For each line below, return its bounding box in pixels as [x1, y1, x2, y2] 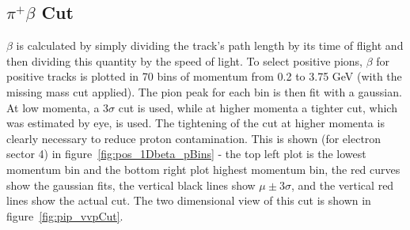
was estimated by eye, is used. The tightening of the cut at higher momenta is [6, 115, 385, 131]
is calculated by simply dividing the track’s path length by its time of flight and [16, 37, 404, 54]
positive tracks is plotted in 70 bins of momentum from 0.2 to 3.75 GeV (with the [6, 68, 402, 85]
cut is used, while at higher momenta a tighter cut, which [118, 99, 397, 115]
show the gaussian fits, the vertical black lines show [6, 176, 256, 193]
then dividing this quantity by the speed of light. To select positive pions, [6, 52, 363, 69]
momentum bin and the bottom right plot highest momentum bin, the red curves [6, 160, 401, 177]
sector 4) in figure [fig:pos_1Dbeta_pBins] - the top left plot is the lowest [6, 145, 366, 162]
